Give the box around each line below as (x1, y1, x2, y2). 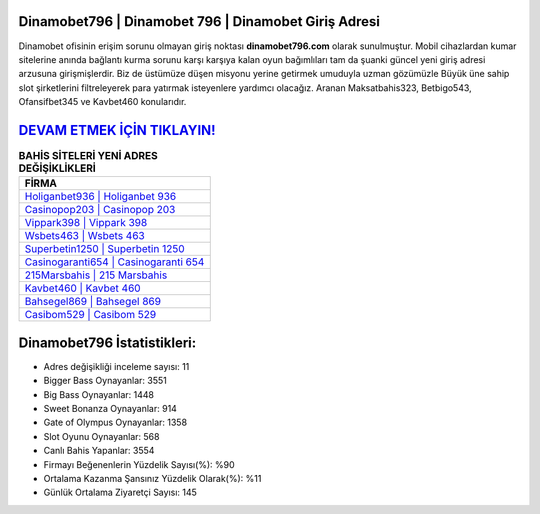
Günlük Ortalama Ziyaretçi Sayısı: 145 (43, 486, 197, 499)
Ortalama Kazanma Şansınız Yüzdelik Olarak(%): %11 (43, 473, 262, 484)
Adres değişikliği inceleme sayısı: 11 (43, 360, 190, 372)
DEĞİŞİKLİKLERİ (18, 161, 97, 175)
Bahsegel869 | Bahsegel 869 (24, 295, 162, 309)
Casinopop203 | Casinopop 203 (24, 203, 176, 217)
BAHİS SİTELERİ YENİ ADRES (18, 149, 159, 163)
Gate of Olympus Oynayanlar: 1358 (43, 416, 188, 429)
